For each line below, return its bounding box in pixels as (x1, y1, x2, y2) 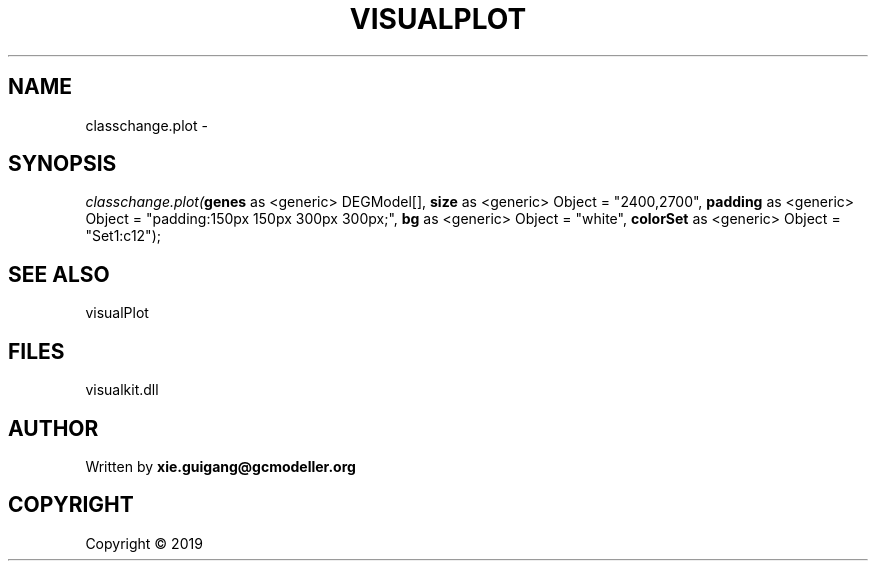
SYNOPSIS (8, 151, 117, 177)
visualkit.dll (85, 381, 159, 399)
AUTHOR (8, 415, 99, 441)
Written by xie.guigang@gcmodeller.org (85, 457, 356, 475)
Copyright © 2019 (85, 534, 203, 552)
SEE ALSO (8, 261, 110, 287)
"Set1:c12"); (85, 227, 161, 245)
